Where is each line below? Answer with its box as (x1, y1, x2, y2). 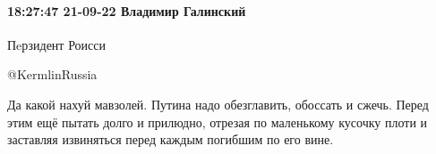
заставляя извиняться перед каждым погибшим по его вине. (7, 130, 334, 149)
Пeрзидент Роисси (7, 35, 106, 53)
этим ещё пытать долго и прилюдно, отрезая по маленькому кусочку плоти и (7, 112, 428, 131)
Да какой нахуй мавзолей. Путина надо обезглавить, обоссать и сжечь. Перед (7, 94, 429, 113)
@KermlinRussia (7, 65, 98, 84)
